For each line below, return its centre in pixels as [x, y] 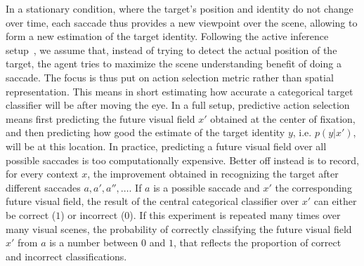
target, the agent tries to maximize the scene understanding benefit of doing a [174, 64]
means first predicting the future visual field [100, 118]
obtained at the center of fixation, [283, 118]
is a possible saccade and [207, 187]
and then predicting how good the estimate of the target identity [145, 132]
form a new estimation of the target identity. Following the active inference [167, 36]
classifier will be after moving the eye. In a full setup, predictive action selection [178, 105]
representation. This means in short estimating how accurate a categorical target [180, 91]
